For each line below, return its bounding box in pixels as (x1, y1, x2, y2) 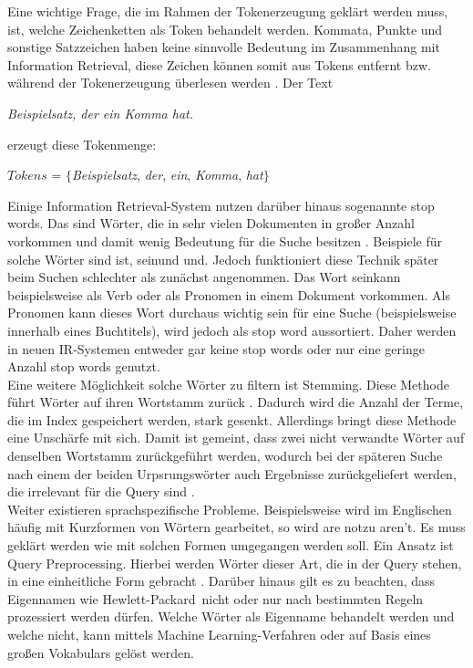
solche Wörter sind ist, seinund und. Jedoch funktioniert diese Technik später (7, 249, 439, 268)
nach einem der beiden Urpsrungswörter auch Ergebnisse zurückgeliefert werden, (7, 464, 457, 483)
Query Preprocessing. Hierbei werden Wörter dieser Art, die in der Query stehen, (7, 553, 462, 572)
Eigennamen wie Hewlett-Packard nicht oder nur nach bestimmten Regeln (7, 589, 424, 608)
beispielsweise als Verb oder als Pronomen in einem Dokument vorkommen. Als (7, 285, 450, 304)
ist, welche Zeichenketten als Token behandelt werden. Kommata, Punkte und (7, 19, 443, 38)
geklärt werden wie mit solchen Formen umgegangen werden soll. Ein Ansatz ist (7, 536, 454, 555)
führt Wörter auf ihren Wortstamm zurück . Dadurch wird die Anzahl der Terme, (7, 392, 464, 412)
